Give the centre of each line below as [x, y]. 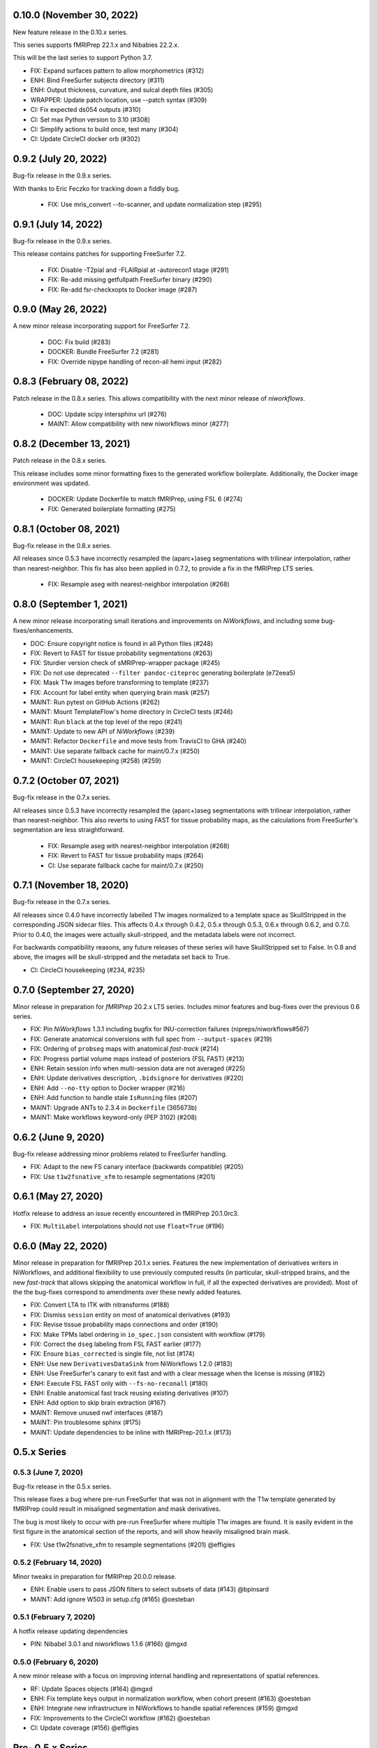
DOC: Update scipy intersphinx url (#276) [107, 414]
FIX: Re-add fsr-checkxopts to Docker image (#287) [123, 289]
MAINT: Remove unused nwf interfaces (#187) [97, 1412]
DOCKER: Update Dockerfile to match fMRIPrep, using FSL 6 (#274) [145, 499]
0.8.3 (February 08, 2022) [71, 381]
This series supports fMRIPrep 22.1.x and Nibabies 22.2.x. [96, 45]
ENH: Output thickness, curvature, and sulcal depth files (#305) [122, 90]
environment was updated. [51, 483]
